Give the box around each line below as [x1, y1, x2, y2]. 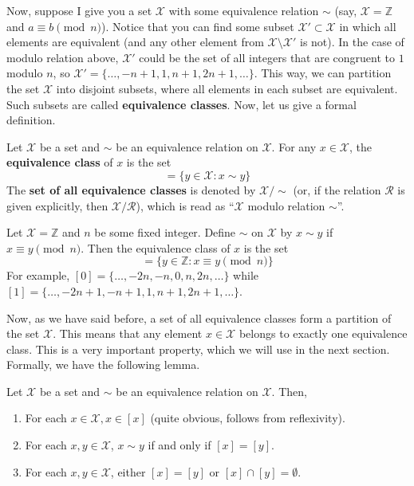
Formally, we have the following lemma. [6, 356, 200, 373]
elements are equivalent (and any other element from [6, 33, 264, 50]
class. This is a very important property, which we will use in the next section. [6, 340, 390, 357]
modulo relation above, [6, 49, 119, 65]
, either [110, 463, 146, 480]
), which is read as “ [136, 197, 235, 214]
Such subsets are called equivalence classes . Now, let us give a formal [6, 96, 357, 112]
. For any [271, 138, 317, 155]
